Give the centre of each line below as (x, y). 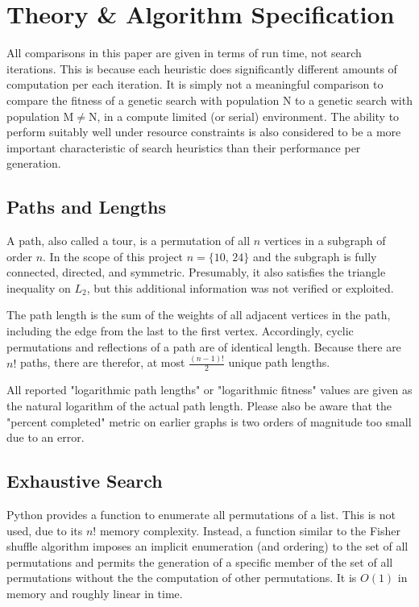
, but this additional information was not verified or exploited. (240, 287)
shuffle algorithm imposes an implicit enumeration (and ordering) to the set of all (207, 546)
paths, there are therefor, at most (102, 362)
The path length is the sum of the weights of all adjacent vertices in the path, (199, 315)
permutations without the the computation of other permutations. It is (182, 578)
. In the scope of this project (113, 256)
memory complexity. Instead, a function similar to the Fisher (250, 530)
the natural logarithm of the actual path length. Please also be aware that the (199, 405)
